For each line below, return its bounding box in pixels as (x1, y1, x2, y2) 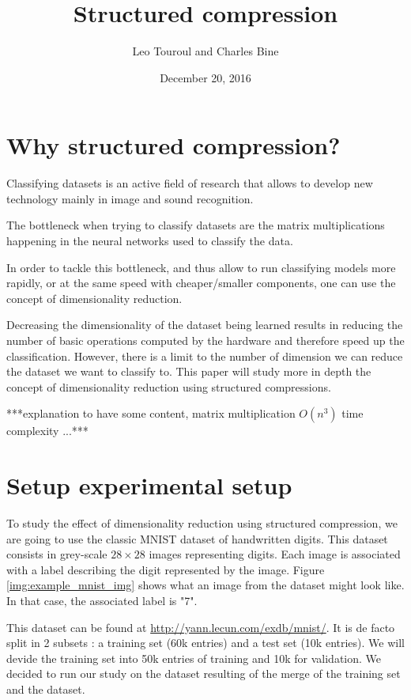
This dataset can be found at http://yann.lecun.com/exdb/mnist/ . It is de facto (6, 619, 395, 635)
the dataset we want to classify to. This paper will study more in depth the (6, 363, 371, 380)
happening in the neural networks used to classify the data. (6, 233, 293, 249)
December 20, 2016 (160, 69, 251, 85)
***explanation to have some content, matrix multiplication (6, 405, 296, 422)
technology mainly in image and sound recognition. (6, 190, 254, 206)
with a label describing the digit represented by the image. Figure (6, 561, 325, 577)
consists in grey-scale (6, 546, 107, 562)
